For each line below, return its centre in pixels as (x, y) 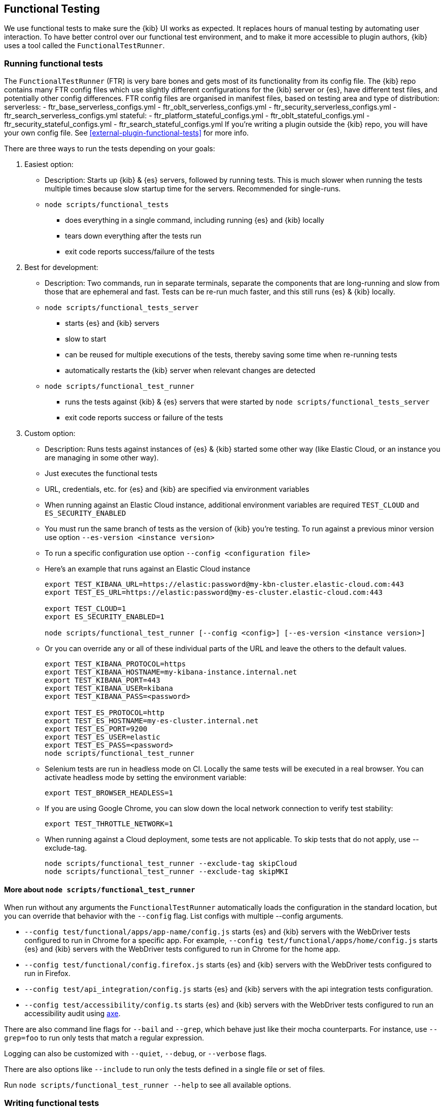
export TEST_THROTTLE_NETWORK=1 (109, 824)
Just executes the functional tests (101, 474)
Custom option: (50, 433)
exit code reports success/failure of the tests (140, 252)
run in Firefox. (47, 974)
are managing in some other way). (102, 458)
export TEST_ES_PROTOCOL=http (105, 713)
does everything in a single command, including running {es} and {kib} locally (195, 220)
